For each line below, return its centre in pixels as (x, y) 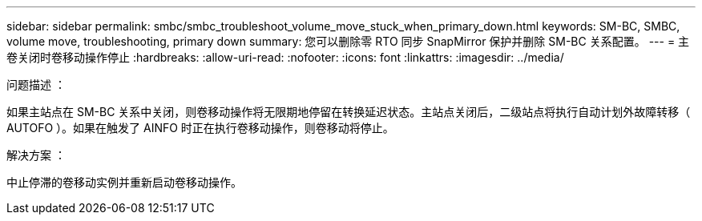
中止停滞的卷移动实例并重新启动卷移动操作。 (124, 182)
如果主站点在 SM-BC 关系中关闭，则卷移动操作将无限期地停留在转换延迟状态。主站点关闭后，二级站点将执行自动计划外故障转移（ (349, 112)
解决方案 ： (36, 155)
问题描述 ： (36, 84)
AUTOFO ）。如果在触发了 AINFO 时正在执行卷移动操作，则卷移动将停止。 (200, 128)
